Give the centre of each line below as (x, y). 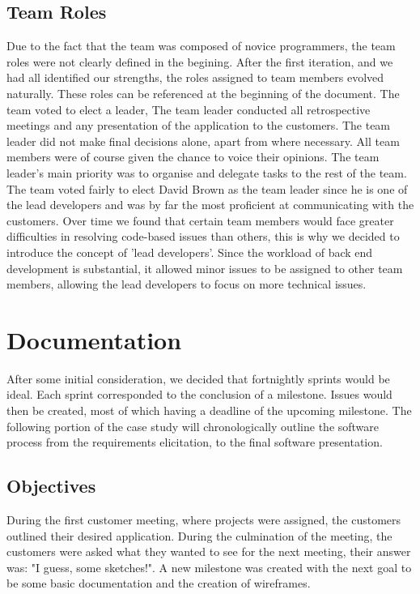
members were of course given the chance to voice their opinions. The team (193, 157)
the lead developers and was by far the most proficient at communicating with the (210, 205)
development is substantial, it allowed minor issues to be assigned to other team (205, 268)
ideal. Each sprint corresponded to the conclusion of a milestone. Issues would (199, 394)
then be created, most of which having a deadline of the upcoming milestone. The (209, 410)
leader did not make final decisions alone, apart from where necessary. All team (203, 141)
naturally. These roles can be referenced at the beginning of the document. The (203, 93)
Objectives (51, 486)
